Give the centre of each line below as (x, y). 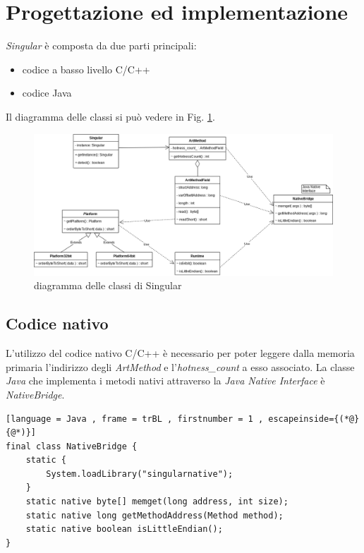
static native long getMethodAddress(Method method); (154, 515)
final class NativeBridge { (72, 446)
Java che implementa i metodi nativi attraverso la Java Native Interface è (165, 381)
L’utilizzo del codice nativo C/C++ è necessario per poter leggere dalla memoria (180, 353)
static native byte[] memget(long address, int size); (157, 502)
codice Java (47, 93)
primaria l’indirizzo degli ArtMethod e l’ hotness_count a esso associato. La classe (180, 366)
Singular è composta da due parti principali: (101, 45)
